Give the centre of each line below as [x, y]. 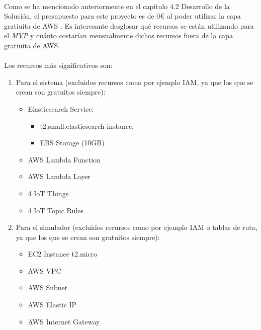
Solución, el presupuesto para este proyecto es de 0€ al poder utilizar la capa [122, 16]
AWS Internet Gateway [64, 321]
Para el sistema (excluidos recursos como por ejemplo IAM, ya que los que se [135, 82]
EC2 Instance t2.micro [63, 254]
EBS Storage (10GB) [72, 143]
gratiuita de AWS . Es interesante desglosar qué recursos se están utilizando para [129, 25]
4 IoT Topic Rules [56, 210]
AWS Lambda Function [64, 159]
